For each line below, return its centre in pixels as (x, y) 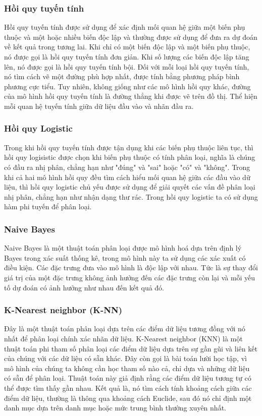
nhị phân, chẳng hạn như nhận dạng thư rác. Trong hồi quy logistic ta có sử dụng (131, 196)
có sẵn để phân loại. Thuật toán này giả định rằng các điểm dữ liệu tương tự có (128, 378)
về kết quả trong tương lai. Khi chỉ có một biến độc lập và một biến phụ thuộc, (127, 47)
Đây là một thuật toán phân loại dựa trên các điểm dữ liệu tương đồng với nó (125, 329)
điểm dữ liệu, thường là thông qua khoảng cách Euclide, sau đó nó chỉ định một (128, 398)
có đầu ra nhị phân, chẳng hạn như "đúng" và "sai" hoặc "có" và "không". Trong (127, 167)
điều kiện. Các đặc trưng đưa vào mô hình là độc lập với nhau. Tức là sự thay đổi (131, 268)
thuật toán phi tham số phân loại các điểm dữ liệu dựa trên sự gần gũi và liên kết (131, 348)
